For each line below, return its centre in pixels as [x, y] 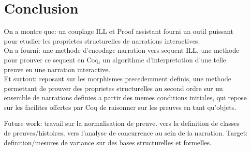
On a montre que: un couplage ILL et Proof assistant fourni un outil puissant [119, 31]
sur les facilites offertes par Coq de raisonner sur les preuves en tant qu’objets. [120, 107]
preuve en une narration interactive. [57, 69]
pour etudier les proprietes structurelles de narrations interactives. [102, 40]
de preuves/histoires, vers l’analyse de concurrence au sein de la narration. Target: [126, 133]
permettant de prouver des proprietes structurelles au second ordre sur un [113, 88]
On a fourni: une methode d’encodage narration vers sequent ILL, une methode [122, 50]
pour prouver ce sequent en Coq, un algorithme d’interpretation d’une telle [115, 59]
